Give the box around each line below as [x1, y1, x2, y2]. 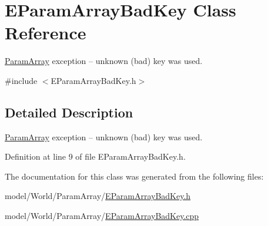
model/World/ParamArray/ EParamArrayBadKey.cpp [5, 210, 199, 222]
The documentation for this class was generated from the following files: [5, 170, 264, 182]
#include [5, 74, 38, 86]
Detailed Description [5, 103, 133, 121]
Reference [5, 21, 86, 45]
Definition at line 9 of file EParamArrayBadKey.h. [5, 150, 186, 163]
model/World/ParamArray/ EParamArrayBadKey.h [5, 190, 191, 202]
